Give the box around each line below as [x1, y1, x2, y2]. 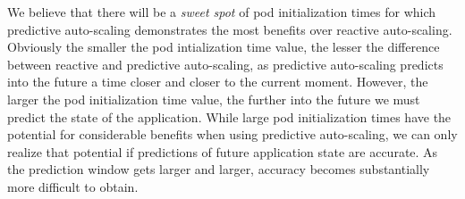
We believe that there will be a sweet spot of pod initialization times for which [7, 3, 436, 21]
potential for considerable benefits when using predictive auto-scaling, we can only [7, 125, 458, 144]
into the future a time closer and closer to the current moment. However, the [7, 72, 428, 91]
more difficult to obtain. [7, 177, 139, 195]
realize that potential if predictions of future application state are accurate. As [7, 142, 438, 161]
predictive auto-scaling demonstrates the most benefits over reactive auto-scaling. [7, 20, 452, 38]
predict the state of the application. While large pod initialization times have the [7, 107, 452, 126]
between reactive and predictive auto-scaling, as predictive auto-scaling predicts [7, 54, 444, 73]
